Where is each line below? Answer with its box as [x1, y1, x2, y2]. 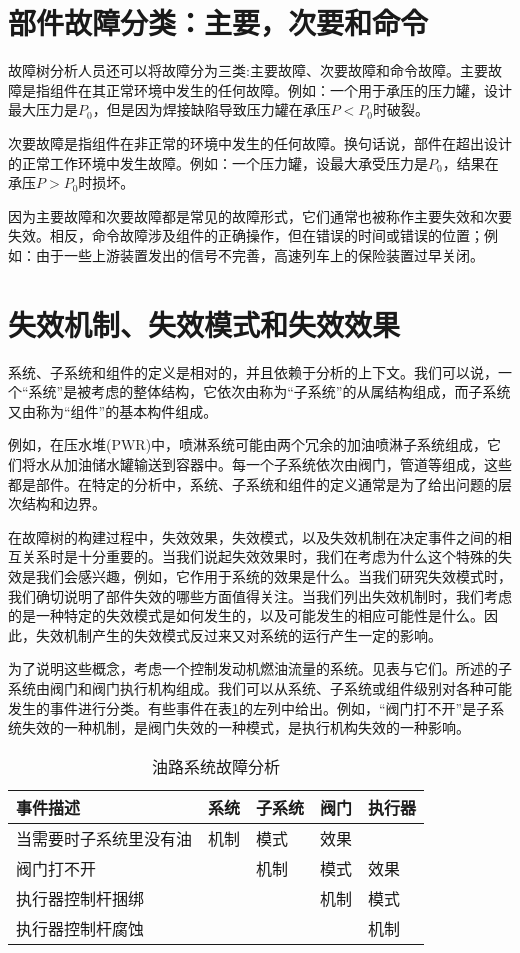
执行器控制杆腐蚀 [16, 916, 145, 940]
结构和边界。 [21, 493, 106, 514]
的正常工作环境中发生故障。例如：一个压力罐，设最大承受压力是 [8, 152, 428, 173]
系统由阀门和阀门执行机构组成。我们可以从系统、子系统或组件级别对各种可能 [8, 677, 512, 698]
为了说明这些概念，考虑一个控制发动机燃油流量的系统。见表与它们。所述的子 [8, 658, 512, 679]
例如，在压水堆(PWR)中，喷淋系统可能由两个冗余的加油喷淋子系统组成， [8, 434, 488, 455]
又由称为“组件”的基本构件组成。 [8, 400, 218, 421]
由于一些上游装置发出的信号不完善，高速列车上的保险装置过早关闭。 [35, 244, 484, 265]
